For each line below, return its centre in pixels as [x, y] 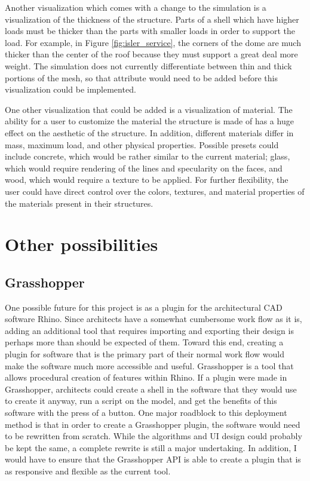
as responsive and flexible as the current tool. [88, 471]
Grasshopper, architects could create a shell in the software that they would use [151, 389]
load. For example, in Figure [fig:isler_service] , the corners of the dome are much [153, 42]
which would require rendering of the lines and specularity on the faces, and [144, 168]
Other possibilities [82, 244]
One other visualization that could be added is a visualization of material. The [149, 109]
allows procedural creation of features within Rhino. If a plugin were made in [146, 377]
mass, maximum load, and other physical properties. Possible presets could [142, 144]
